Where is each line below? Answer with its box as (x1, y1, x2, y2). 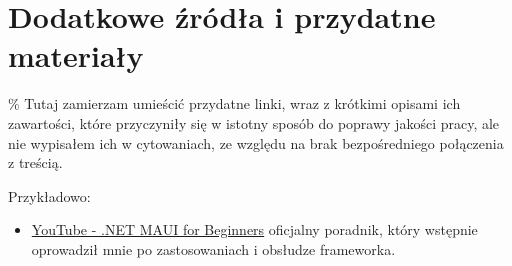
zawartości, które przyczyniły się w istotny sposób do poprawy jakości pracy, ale (8, 112, 500, 133)
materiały (8, 35, 144, 76)
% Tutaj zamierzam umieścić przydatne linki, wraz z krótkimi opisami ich (8, 93, 461, 114)
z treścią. (8, 152, 63, 173)
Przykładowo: (8, 185, 91, 206)
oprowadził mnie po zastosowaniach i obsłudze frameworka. (31, 238, 396, 259)
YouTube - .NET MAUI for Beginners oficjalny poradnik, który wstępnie (31, 219, 478, 240)
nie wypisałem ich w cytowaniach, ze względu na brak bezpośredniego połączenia (8, 132, 504, 153)
